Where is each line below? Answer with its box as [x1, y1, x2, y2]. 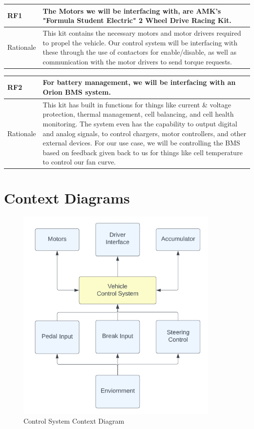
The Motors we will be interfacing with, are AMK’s [42, 5, 221, 16]
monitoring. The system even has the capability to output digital [42, 118, 237, 128]
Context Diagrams [4, 187, 130, 207]
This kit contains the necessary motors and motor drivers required [42, 27, 241, 38]
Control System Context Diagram [23, 416, 125, 426]
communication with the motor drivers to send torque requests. [42, 56, 232, 66]
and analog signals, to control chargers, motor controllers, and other [42, 128, 246, 138]
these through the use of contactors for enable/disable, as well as [42, 47, 236, 57]
